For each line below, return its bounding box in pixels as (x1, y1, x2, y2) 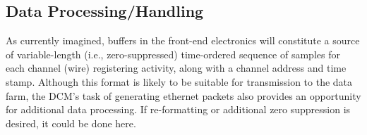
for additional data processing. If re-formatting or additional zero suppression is (6, 102, 351, 117)
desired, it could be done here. (6, 115, 136, 130)
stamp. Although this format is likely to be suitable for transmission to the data (6, 74, 353, 89)
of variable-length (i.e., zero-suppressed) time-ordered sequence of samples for (6, 46, 340, 61)
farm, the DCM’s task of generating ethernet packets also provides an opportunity (6, 88, 361, 103)
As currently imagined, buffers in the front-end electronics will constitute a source (6, 33, 360, 48)
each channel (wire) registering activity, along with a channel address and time (6, 60, 347, 75)
